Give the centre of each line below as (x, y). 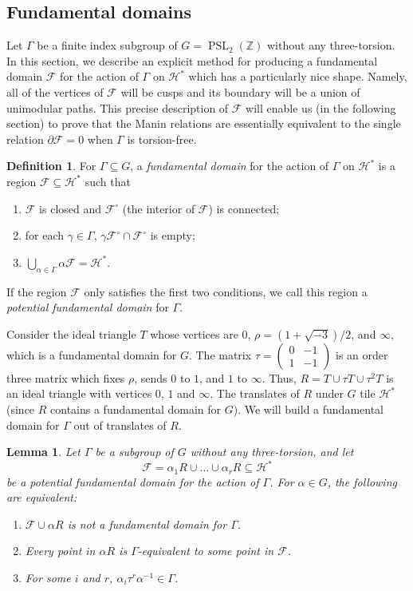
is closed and (71, 208)
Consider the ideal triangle (71, 333)
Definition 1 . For (51, 166)
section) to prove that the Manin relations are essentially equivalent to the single (204, 123)
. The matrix (220, 354)
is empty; (173, 235)
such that (108, 181)
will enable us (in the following (321, 107)
